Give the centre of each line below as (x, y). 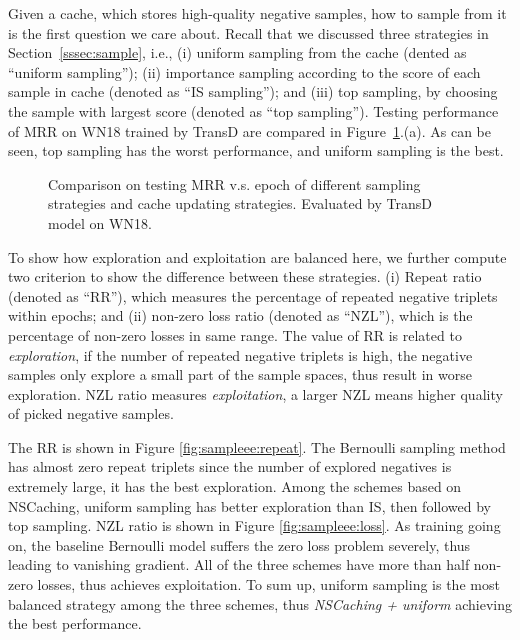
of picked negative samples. (91, 413)
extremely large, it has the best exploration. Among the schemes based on (235, 486)
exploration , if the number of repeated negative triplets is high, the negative (240, 354)
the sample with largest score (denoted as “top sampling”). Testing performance (253, 110)
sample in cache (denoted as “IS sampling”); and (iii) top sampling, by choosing (253, 91)
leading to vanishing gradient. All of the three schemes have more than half (239, 564)
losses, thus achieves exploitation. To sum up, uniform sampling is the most (268, 584)
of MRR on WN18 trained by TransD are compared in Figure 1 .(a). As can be (249, 130)
